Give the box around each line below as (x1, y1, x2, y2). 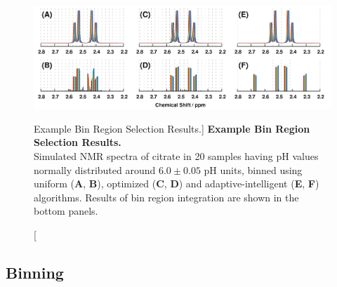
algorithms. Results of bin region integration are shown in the (34, 189, 299, 204)
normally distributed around (34, 162, 156, 177)
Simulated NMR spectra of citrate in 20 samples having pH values (34, 148, 319, 163)
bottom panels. (34, 203, 98, 218)
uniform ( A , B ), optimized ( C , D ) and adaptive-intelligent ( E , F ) (34, 176, 319, 191)
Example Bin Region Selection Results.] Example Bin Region (34, 121, 310, 135)
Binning (6, 261, 64, 283)
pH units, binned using (204, 162, 303, 177)
